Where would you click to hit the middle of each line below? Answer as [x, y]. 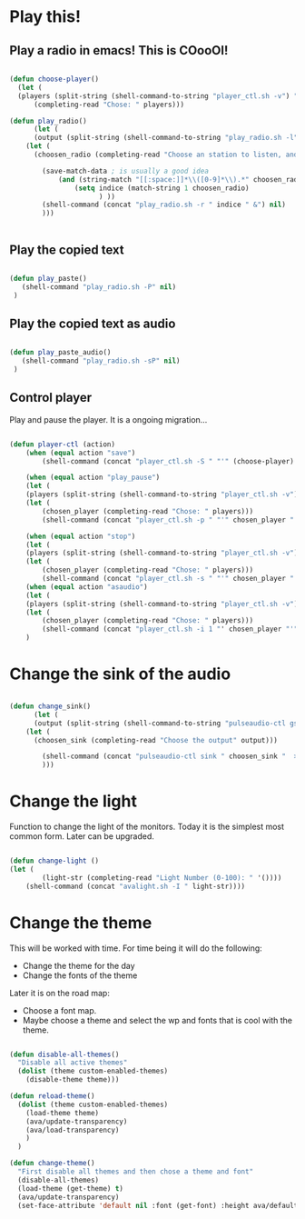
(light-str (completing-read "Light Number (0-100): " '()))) [162, 878]
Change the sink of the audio [120, 674]
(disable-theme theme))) [73, 1080]
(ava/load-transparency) [73, 1130]
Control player [51, 398]
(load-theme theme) [63, 1113]
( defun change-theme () [52, 1164]
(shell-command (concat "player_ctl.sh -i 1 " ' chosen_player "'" [170, 629]
